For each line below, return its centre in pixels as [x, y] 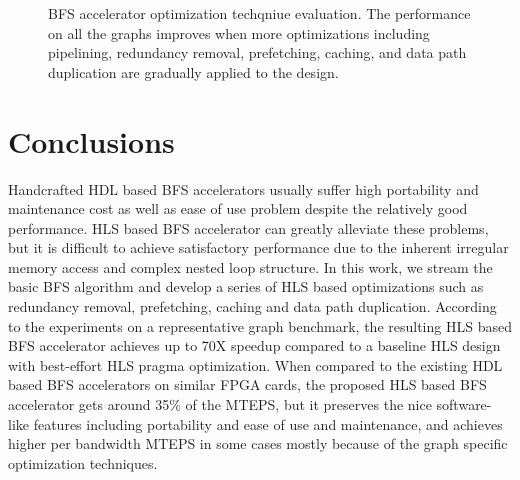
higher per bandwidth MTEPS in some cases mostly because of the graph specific [258, 443]
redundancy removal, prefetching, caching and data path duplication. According [252, 306]
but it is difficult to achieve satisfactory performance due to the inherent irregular [258, 247]
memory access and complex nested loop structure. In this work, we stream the [250, 266]
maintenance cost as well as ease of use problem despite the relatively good [238, 208]
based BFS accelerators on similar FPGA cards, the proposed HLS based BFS [247, 384]
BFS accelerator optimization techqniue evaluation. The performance [259, 13]
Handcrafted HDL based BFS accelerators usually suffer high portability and [243, 188]
